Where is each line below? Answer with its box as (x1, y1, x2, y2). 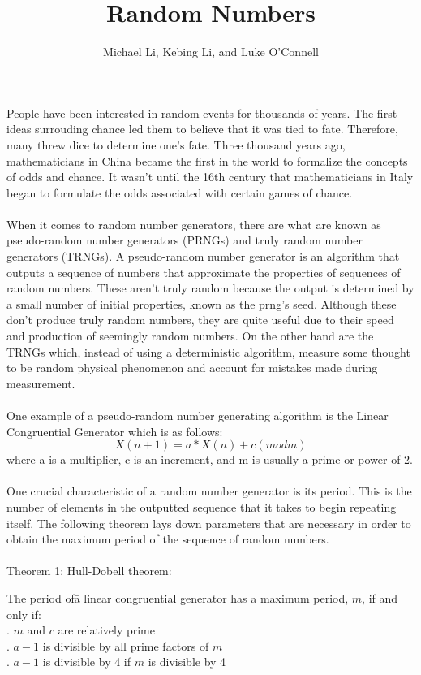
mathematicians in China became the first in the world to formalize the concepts (6, 152, 408, 169)
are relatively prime (58, 621, 155, 638)
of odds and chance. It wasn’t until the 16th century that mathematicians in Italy (6, 168, 414, 185)
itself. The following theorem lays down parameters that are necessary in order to (6, 514, 411, 531)
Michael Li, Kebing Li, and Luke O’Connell (103, 43, 319, 60)
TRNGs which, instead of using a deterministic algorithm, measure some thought (6, 343, 410, 360)
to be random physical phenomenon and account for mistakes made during (6, 359, 378, 376)
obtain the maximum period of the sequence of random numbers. (6, 530, 329, 547)
